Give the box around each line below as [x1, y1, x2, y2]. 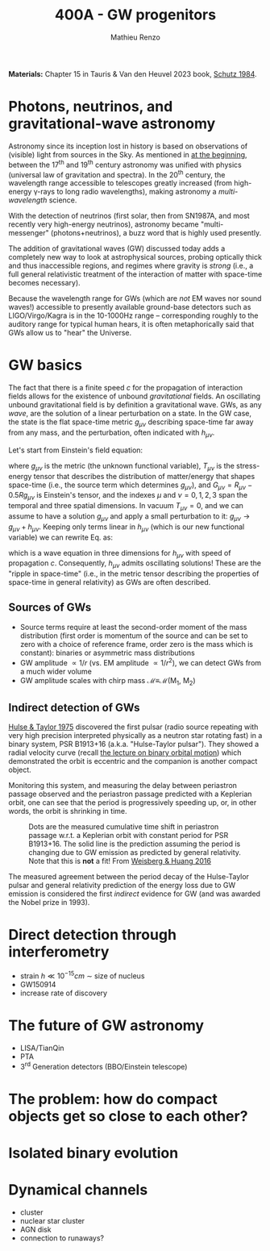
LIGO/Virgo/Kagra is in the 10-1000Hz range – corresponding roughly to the [8, 311, 259, 320]
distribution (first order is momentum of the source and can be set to [19, 631, 248, 640]
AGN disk [19, 1224, 52, 1234]
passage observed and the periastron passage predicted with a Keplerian [8, 789, 252, 799]
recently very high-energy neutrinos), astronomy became [8, 219, 199, 229]
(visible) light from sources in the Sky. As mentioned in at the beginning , [8, 149, 247, 159]
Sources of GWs [8, 601, 92, 615]
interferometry [8, 943, 110, 961]
